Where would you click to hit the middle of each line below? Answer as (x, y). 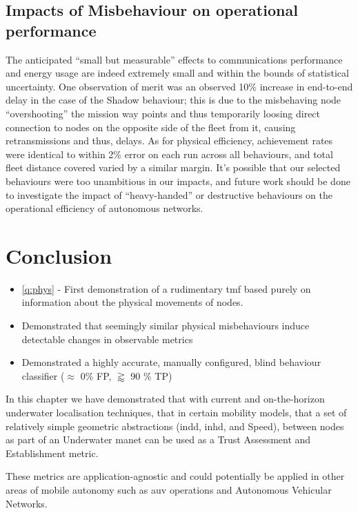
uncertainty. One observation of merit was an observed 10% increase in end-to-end (179, 86)
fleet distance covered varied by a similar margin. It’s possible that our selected (173, 167)
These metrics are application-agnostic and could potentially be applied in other (175, 476)
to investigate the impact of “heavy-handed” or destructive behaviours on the (169, 194)
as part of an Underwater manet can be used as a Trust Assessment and (158, 439)
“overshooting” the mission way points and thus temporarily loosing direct (163, 113)
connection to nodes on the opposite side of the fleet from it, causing (151, 127)
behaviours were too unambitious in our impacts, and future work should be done (178, 181)
